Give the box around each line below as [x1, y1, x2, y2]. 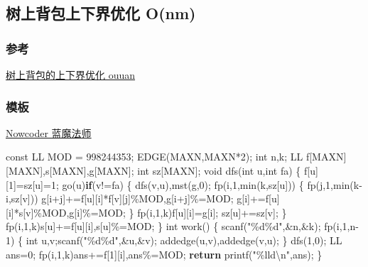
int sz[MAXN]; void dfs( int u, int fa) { [137, 163, 301, 178]
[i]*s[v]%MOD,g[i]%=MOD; [6, 205, 126, 219]
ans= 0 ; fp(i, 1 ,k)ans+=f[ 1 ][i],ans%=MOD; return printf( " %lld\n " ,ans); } [6, 246, 323, 261]
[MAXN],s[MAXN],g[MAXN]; [6, 163, 134, 178]
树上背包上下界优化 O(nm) [6, 2, 196, 24]
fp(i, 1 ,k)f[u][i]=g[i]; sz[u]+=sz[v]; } [137, 205, 287, 219]
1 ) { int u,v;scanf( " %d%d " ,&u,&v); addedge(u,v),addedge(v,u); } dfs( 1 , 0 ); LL [6, 232, 342, 247]
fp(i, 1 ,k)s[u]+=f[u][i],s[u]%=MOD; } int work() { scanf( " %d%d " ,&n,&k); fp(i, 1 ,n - [6, 219, 359, 234]
